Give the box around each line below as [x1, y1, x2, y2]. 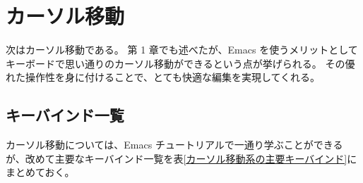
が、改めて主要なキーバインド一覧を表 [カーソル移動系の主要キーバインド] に [6, 151, 357, 165]
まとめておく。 [6, 165, 75, 179]
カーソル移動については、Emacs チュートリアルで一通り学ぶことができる [6, 137, 343, 152]
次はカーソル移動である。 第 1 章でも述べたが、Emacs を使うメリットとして [6, 42, 358, 57]
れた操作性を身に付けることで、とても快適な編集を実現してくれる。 [6, 70, 321, 84]
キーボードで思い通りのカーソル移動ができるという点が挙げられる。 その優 [6, 56, 355, 70]
